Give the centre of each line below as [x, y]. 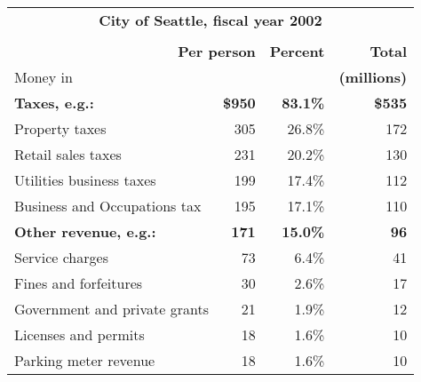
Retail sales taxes [68, 154]
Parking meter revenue [85, 360]
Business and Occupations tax [108, 206]
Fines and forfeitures [79, 283]
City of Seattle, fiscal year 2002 [210, 20]
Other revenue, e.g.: [85, 231]
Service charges [61, 257]
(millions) [373, 77]
